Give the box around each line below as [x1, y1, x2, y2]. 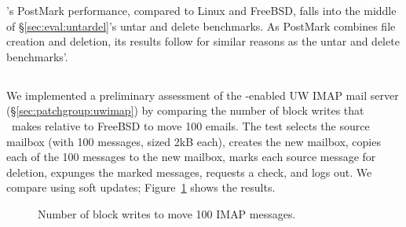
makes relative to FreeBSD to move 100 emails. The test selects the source [11, 117, 370, 134]
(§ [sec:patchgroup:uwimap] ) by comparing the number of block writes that [6, 102, 364, 119]
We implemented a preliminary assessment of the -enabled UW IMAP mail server [6, 86, 399, 103]
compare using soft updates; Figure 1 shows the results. [6, 179, 276, 196]
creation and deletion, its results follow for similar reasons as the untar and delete [6, 33, 400, 49]
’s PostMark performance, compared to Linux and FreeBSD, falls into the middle [6, 2, 397, 18]
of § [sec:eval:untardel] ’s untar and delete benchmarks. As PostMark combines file [6, 17, 396, 34]
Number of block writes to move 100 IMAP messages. [38, 205, 296, 222]
